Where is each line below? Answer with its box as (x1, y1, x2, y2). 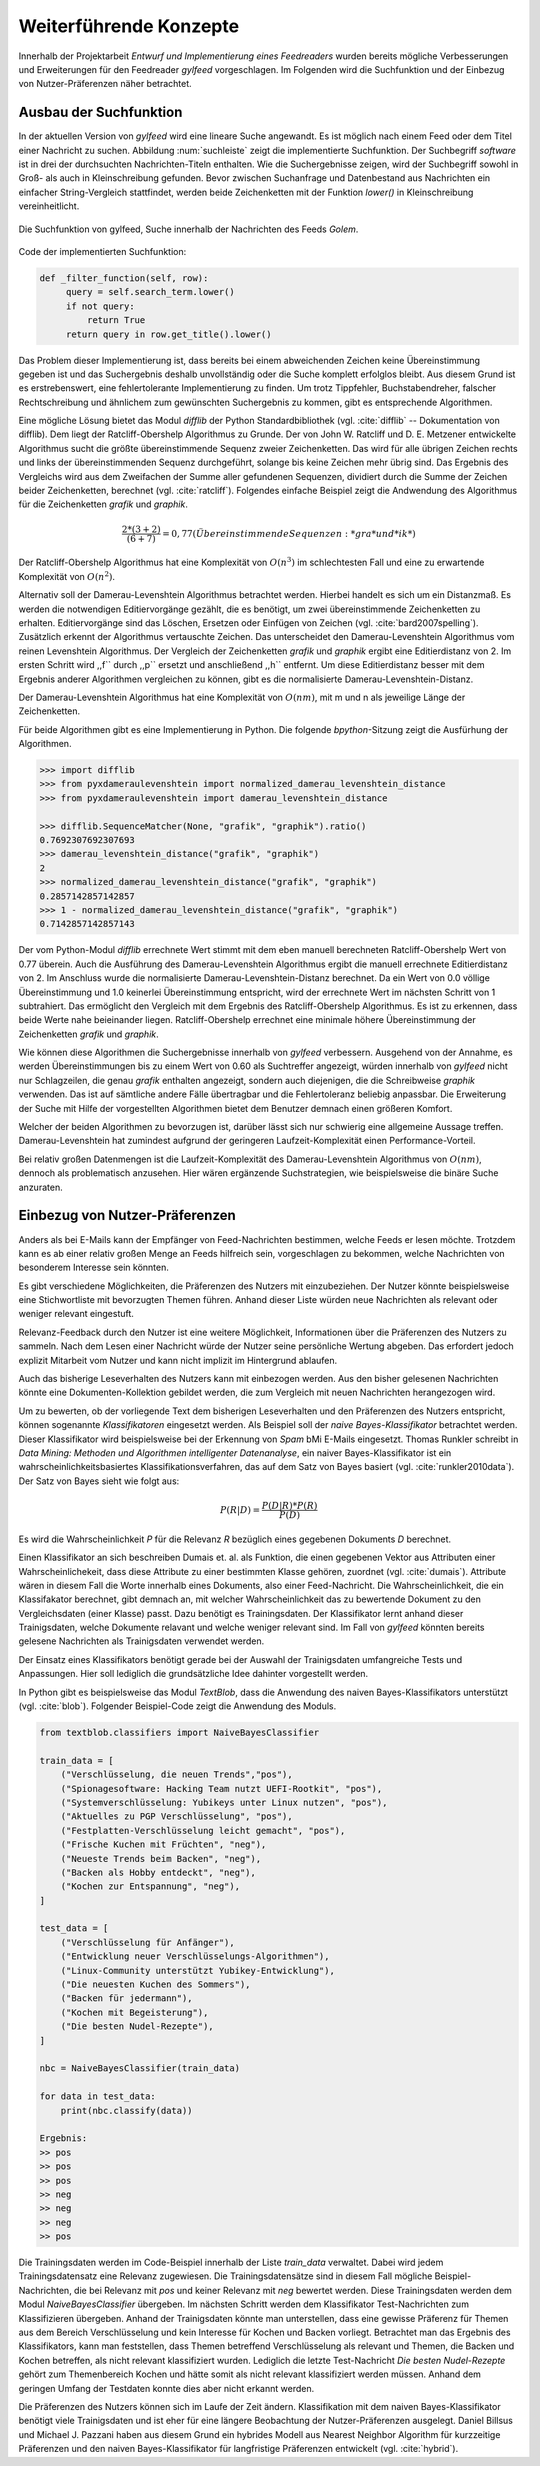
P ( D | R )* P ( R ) (261, 1500, 318, 1511)
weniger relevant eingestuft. (18, 1308, 135, 1320)
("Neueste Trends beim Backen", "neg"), (60, 1853, 262, 1864)
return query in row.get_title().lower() (65, 328, 272, 340)
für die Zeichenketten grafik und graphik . (18, 498, 189, 510)
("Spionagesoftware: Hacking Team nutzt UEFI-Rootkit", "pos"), (60, 1783, 383, 1794)
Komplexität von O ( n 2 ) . (18, 570, 115, 582)
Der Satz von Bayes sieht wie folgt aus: (18, 1475, 180, 1487)
